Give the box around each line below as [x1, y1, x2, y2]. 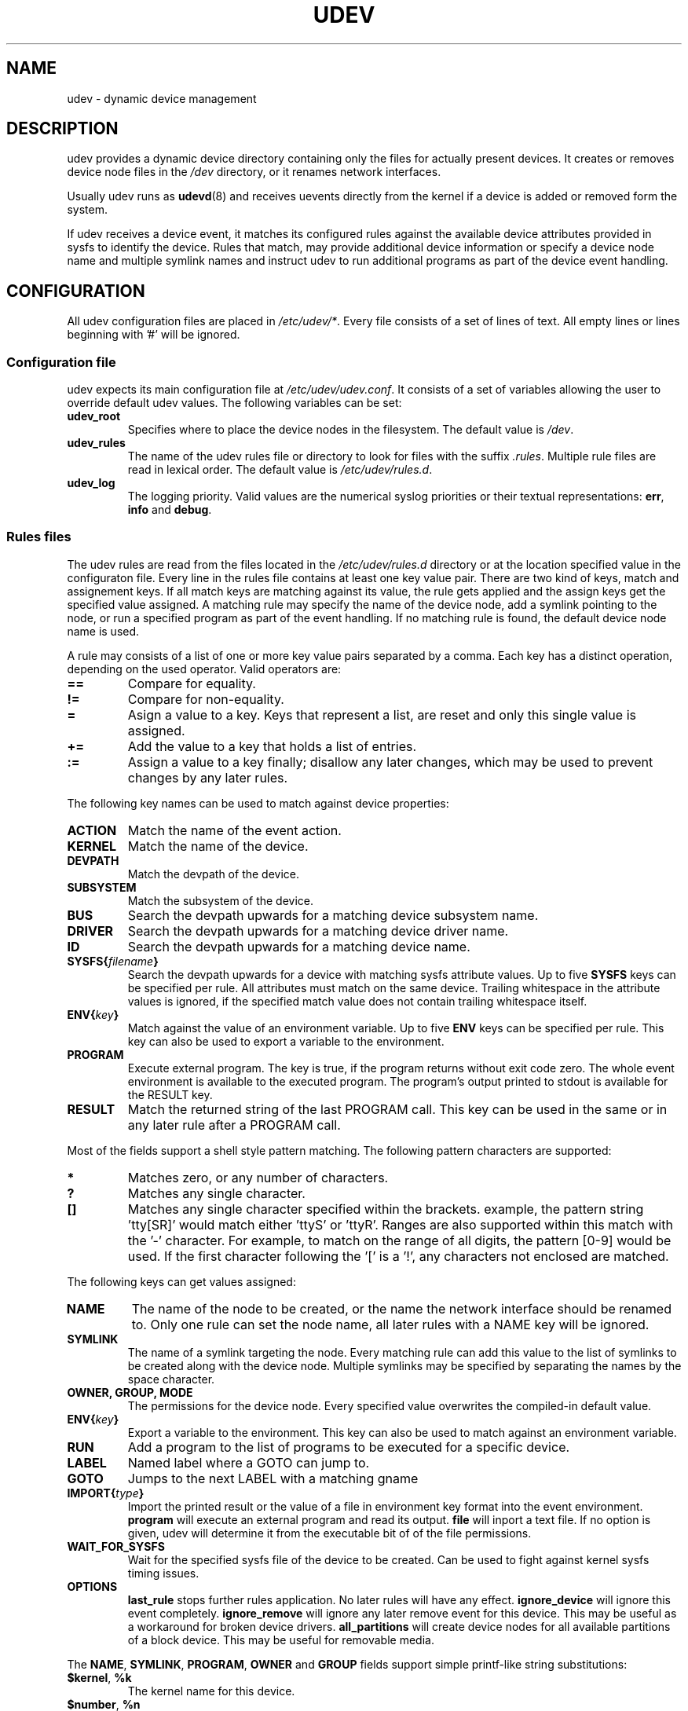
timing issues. [127, 1566, 199, 1580]
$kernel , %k [67, 1670, 132, 1684]
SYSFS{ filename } [67, 954, 159, 968]
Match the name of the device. [127, 837, 309, 854]
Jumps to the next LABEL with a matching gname [127, 1470, 419, 1486]
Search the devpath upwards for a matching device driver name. [127, 922, 509, 939]
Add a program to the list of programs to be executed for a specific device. [127, 1438, 570, 1455]
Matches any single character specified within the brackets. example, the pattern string [127, 1200, 644, 1217]
